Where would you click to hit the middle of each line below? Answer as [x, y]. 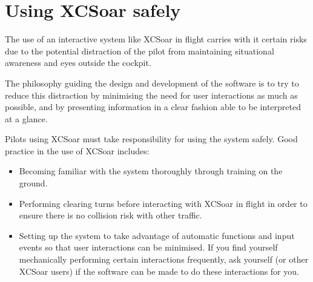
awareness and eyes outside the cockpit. [78, 63]
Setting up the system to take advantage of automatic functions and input [157, 235]
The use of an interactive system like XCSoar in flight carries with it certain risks [156, 39]
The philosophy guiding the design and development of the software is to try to [152, 83]
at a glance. [26, 118]
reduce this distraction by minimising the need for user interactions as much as [151, 95]
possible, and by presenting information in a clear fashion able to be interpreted [153, 107]
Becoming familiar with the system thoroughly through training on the [151, 171]
